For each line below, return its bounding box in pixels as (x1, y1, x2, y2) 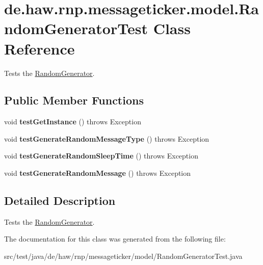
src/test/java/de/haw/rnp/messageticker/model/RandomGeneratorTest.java (4, 251, 243, 261)
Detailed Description (4, 193, 116, 208)
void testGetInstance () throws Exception (4, 116, 141, 127)
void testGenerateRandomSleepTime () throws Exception (4, 150, 198, 161)
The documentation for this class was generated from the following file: (4, 233, 226, 244)
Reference (4, 38, 75, 59)
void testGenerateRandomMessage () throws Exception (4, 168, 191, 178)
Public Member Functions (4, 92, 144, 108)
